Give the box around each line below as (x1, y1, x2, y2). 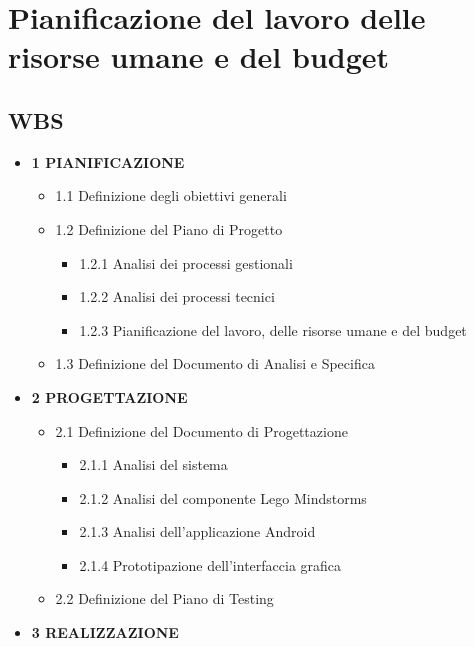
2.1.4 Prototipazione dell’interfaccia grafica (79, 554, 342, 575)
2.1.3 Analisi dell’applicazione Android (79, 521, 316, 542)
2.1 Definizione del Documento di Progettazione (55, 420, 348, 441)
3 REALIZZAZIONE (31, 622, 179, 643)
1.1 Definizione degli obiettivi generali (55, 185, 287, 206)
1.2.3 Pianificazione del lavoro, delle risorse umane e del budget (79, 319, 467, 340)
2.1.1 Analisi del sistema (79, 454, 228, 475)
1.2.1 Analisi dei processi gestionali (79, 252, 293, 273)
